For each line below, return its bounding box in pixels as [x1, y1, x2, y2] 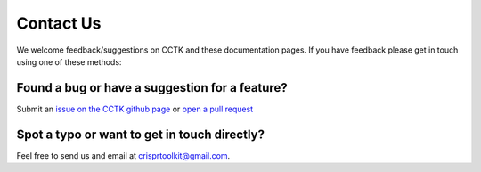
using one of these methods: [16, 56, 122, 67]
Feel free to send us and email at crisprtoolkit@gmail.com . [16, 150, 231, 160]
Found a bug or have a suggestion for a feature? [16, 80, 289, 95]
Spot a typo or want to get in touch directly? [16, 127, 265, 142]
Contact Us [16, 13, 102, 33]
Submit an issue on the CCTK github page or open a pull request [16, 103, 254, 114]
